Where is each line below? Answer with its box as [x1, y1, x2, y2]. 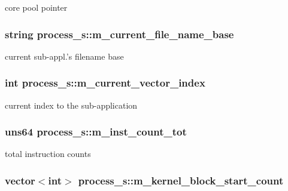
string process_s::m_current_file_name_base [5, 26, 234, 41]
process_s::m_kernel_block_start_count [78, 172, 284, 187]
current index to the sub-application [5, 98, 138, 111]
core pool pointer [5, 1, 68, 13]
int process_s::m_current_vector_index [5, 75, 205, 90]
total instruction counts [5, 147, 91, 160]
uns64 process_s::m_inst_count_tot [5, 124, 187, 139]
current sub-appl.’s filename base [5, 50, 124, 62]
